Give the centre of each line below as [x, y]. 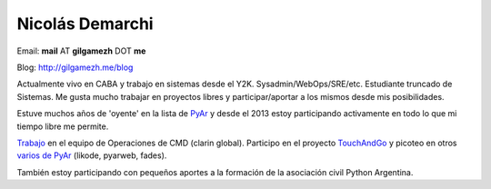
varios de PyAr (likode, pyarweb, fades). [92, 155]
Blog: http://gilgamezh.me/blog [75, 67]
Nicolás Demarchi [85, 24]
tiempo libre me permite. [63, 126]
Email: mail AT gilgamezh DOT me [81, 51]
